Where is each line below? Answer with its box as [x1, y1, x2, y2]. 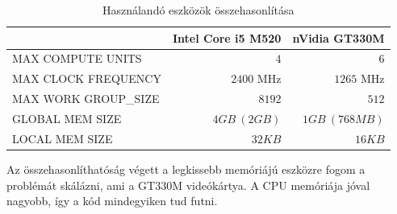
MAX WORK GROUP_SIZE [12, 90, 160, 107]
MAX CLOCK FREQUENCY [12, 70, 161, 87]
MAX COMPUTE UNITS [12, 50, 142, 67]
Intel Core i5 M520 [172, 29, 282, 46]
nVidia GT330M [292, 29, 385, 46]
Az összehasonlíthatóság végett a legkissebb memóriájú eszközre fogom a [6, 160, 366, 177]
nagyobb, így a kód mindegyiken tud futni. [6, 192, 218, 209]
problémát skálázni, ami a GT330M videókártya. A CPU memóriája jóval [6, 176, 370, 193]
